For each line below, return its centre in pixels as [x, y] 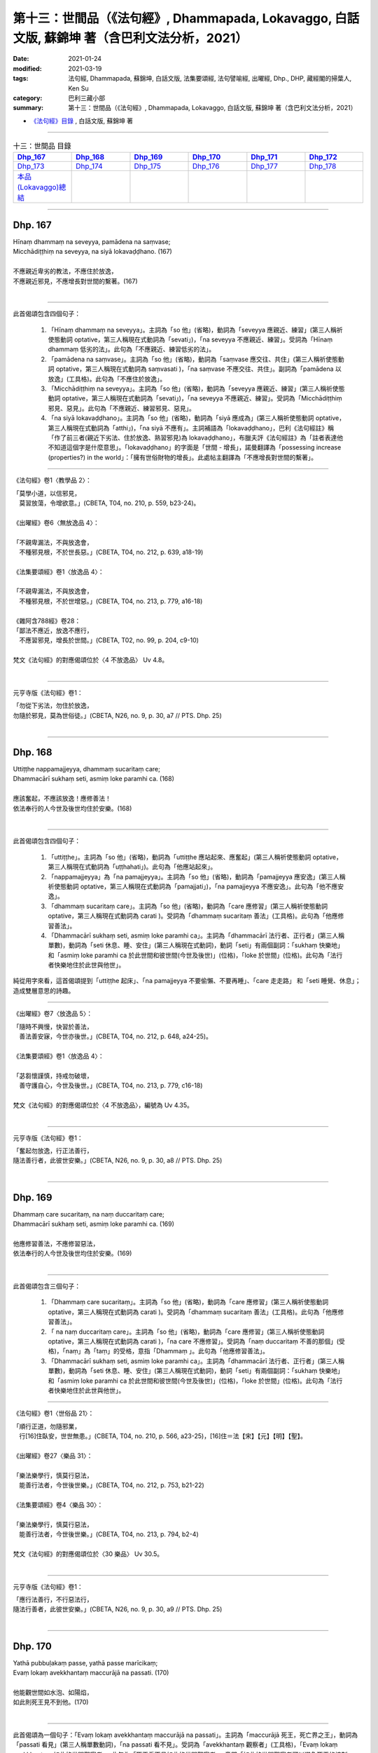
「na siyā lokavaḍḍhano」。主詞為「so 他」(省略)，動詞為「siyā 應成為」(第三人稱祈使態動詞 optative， [197, 418]
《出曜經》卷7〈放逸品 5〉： [53, 1014]
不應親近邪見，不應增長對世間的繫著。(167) [75, 281]
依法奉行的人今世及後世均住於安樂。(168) [72, 808]
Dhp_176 [206, 166]
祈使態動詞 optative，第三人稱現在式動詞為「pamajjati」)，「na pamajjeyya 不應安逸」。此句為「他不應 [193, 886]
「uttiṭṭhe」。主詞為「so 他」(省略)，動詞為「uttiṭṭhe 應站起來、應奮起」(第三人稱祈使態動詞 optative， [195, 857]
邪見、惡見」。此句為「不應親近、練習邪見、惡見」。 [121, 408]
